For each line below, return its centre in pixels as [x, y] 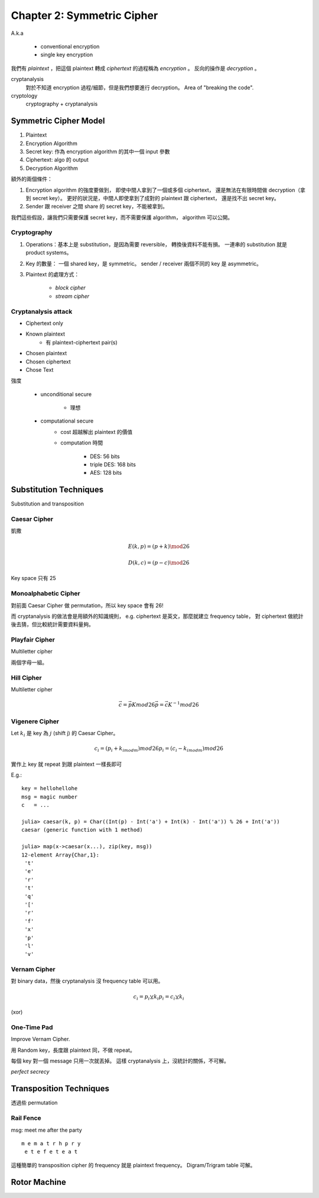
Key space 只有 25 [33, 578]
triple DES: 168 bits [113, 465]
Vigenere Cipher [35, 721]
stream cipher [72, 296]
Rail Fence [26, 1118]
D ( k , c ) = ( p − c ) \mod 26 [159, 563]
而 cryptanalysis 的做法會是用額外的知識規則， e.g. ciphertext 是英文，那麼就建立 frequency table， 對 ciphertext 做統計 [157, 616]
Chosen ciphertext [48, 362]
